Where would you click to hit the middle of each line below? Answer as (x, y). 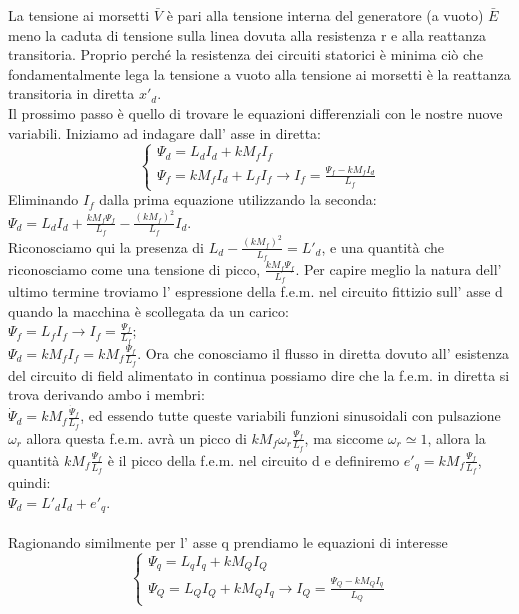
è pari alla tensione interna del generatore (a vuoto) (325, 15)
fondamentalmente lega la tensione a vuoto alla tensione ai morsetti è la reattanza (259, 73)
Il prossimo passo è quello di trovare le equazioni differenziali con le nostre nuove (255, 112)
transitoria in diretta (71, 93)
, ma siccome (344, 437)
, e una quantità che (382, 246)
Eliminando (43, 199)
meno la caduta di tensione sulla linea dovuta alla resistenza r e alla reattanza (247, 34)
